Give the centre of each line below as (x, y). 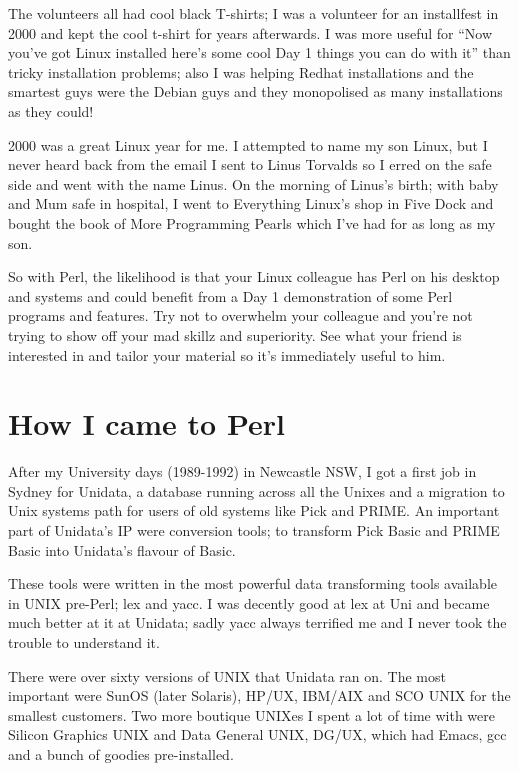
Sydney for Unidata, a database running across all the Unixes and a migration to (256, 490)
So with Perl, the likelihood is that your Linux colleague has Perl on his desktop (254, 276)
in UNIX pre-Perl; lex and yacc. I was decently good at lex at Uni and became (249, 602)
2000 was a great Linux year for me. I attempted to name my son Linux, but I (248, 144)
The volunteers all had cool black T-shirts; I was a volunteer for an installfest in (253, 13)
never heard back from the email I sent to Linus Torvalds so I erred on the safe (250, 164)
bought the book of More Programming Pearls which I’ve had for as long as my (252, 222)
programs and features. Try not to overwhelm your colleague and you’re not (240, 315)
